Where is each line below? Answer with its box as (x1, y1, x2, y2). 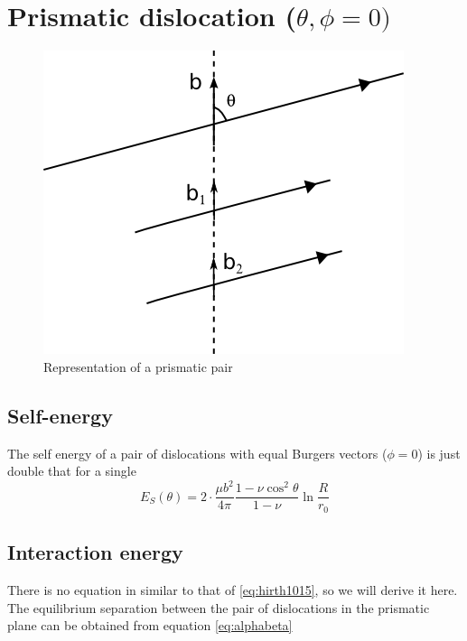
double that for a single (7, 461, 136, 480)
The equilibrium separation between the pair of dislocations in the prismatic (7, 598, 430, 617)
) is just (417, 443, 461, 462)
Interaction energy (7, 538, 183, 566)
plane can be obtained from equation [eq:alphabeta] (7, 616, 293, 635)
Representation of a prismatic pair (43, 357, 233, 376)
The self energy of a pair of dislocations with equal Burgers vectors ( (7, 443, 388, 462)
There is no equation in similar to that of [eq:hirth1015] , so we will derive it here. (7, 580, 458, 599)
